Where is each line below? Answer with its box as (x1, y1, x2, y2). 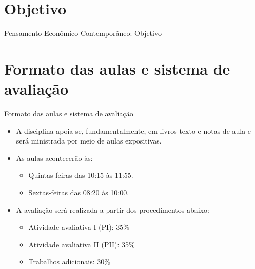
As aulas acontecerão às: (16, 152, 93, 163)
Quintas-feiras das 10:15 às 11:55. (28, 170, 133, 181)
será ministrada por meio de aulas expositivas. (16, 135, 162, 146)
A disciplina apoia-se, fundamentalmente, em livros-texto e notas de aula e (16, 125, 251, 136)
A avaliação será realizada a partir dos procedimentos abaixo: (16, 204, 209, 215)
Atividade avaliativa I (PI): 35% (28, 222, 129, 232)
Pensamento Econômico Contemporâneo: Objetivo (4, 28, 162, 39)
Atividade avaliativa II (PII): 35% (28, 239, 135, 249)
